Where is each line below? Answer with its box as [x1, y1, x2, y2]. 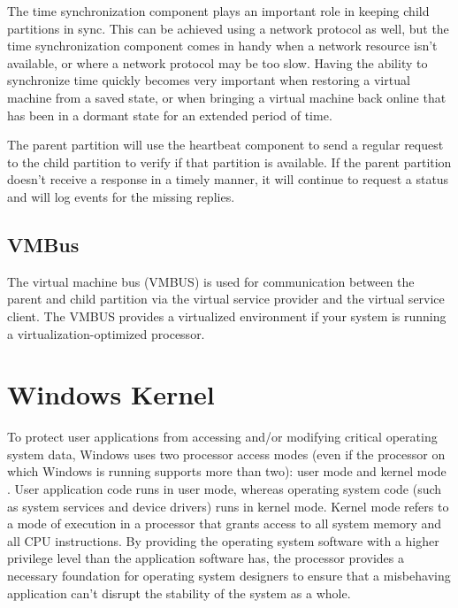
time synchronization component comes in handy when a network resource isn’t [7, 36, 438, 55]
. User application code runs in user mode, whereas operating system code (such [7, 480, 442, 498]
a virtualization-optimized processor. [7, 324, 205, 342]
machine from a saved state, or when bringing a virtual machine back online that [7, 88, 447, 106]
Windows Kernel [7, 376, 215, 412]
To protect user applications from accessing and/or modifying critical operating [7, 427, 438, 446]
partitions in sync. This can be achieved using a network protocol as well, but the [7, 19, 449, 37]
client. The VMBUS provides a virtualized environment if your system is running [7, 306, 447, 325]
